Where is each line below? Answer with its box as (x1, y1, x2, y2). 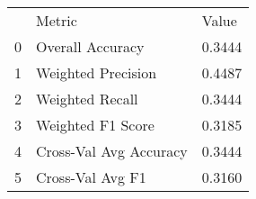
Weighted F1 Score (36, 114, 154, 135)
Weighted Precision (36, 62, 157, 83)
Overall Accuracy (36, 36, 145, 57)
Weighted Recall (36, 88, 138, 109)
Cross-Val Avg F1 (36, 167, 146, 187)
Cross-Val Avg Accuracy (36, 140, 188, 161)
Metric (36, 10, 77, 31)
